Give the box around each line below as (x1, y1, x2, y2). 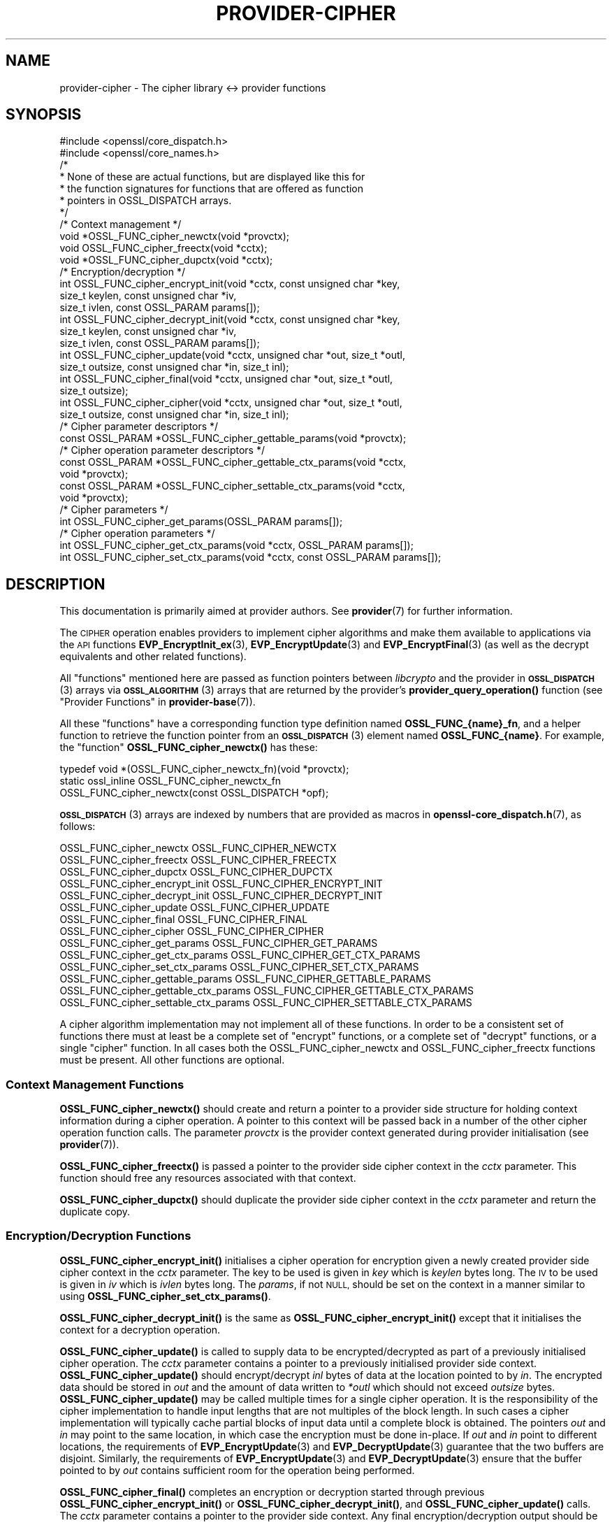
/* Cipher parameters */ (59, 503, 168, 516)
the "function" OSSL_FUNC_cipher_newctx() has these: (59, 741, 318, 754)
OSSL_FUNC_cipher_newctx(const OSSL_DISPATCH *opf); (59, 787, 329, 799)
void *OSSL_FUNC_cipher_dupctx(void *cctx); (59, 254, 273, 266)
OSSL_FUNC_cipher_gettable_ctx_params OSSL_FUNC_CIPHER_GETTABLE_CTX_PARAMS (59, 985, 474, 997)
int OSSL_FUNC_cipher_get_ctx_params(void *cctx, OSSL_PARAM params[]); (59, 539, 414, 552)
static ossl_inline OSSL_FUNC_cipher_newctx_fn (59, 775, 282, 787)
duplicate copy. (59, 1206, 131, 1218)
